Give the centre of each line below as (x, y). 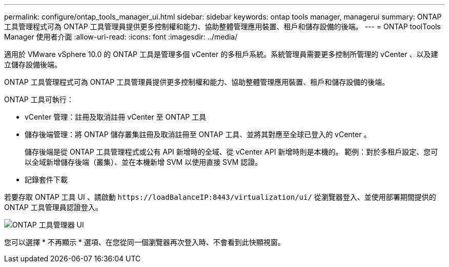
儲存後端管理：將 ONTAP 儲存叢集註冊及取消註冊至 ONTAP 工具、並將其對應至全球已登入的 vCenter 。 (198, 134)
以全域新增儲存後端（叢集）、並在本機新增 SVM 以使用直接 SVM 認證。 (144, 162)
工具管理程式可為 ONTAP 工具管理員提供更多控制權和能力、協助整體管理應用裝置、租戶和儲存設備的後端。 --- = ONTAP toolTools (222, 26)
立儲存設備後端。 (33, 64)
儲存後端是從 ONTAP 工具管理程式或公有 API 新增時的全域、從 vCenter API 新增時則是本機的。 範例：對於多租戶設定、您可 (231, 152)
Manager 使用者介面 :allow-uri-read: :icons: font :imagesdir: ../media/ (121, 37)
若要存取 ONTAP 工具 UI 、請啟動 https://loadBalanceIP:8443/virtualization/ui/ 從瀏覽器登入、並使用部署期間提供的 (220, 197)
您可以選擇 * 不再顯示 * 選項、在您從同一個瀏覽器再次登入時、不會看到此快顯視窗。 (145, 242)
